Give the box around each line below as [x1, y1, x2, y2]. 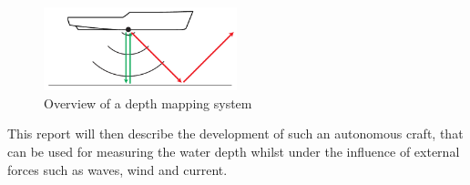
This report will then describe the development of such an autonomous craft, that [7, 124, 464, 143]
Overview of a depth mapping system [44, 93, 252, 112]
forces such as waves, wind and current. [7, 159, 228, 179]
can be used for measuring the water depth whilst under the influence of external [7, 141, 460, 160]
